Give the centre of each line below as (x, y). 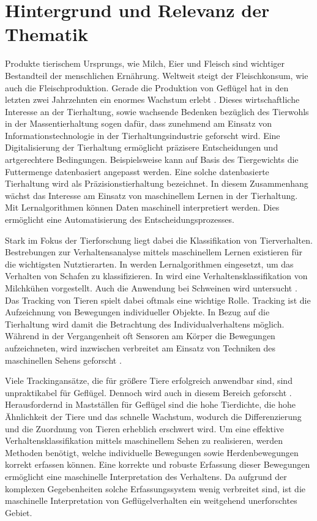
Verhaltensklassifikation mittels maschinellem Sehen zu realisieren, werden (144, 440)
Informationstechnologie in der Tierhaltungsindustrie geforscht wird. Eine (143, 135)
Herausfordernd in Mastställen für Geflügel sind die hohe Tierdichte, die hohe (151, 404)
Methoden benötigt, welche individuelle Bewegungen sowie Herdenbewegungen (152, 452)
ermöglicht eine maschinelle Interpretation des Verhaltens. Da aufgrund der (146, 476)
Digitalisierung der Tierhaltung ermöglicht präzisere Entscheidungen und (142, 147)
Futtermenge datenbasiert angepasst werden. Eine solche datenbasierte (137, 171)
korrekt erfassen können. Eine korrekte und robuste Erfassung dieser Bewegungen (158, 464)
